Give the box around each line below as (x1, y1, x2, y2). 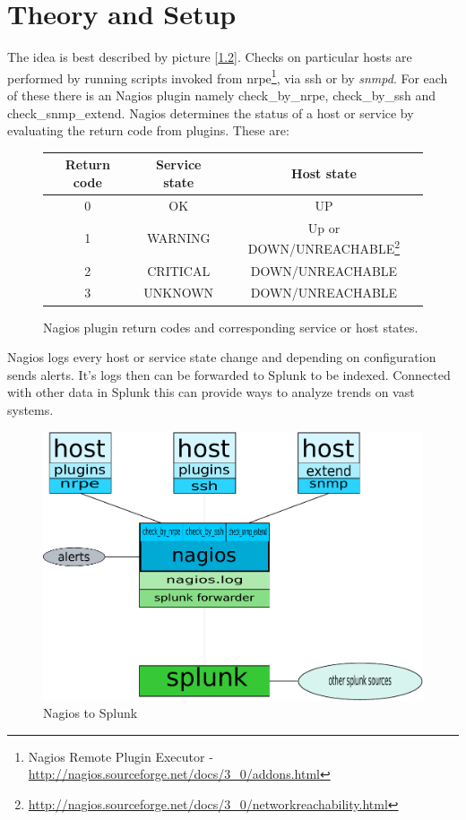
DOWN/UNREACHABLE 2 (247, 237, 401, 257)
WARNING (146, 229, 211, 247)
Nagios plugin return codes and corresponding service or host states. (43, 317, 419, 336)
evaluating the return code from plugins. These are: (7, 121, 289, 140)
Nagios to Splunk (43, 703, 138, 722)
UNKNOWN (143, 283, 214, 302)
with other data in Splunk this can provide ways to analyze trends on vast (7, 383, 415, 401)
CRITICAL (147, 261, 211, 280)
